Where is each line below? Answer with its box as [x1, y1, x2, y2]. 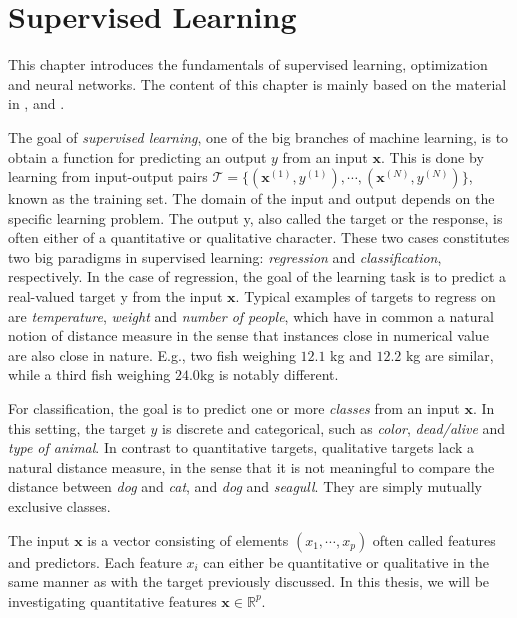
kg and [330, 344, 372, 365]
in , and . [8, 93, 65, 114]
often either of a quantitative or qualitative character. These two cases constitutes [8, 227, 510, 248]
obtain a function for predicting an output [8, 146, 267, 167]
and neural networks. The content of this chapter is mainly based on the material [8, 73, 507, 94]
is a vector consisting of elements [87, 529, 289, 550]
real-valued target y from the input [8, 286, 223, 307]
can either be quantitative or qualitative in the [203, 551, 489, 572]
